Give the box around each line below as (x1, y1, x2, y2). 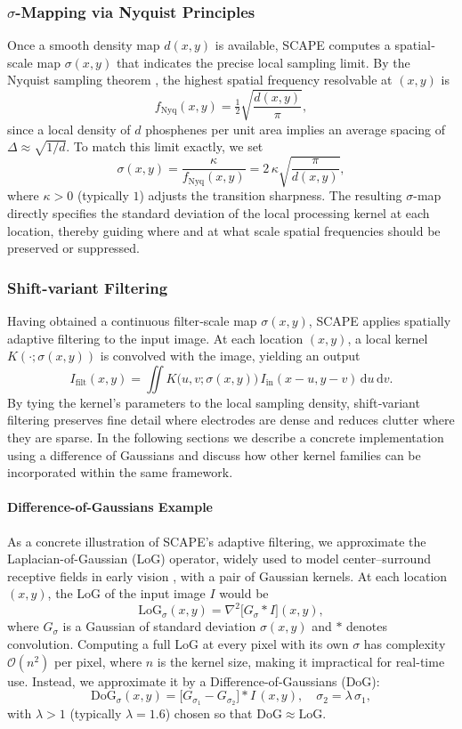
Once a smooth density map (7, 36, 160, 54)
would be (219, 584, 269, 603)
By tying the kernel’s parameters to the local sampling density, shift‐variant (7, 393, 420, 411)
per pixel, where (54, 652, 142, 670)
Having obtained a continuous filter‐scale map (7, 312, 257, 330)
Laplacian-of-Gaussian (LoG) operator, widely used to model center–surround (7, 549, 431, 568)
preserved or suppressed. (7, 239, 141, 257)
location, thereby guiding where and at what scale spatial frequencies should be (7, 221, 441, 239)
